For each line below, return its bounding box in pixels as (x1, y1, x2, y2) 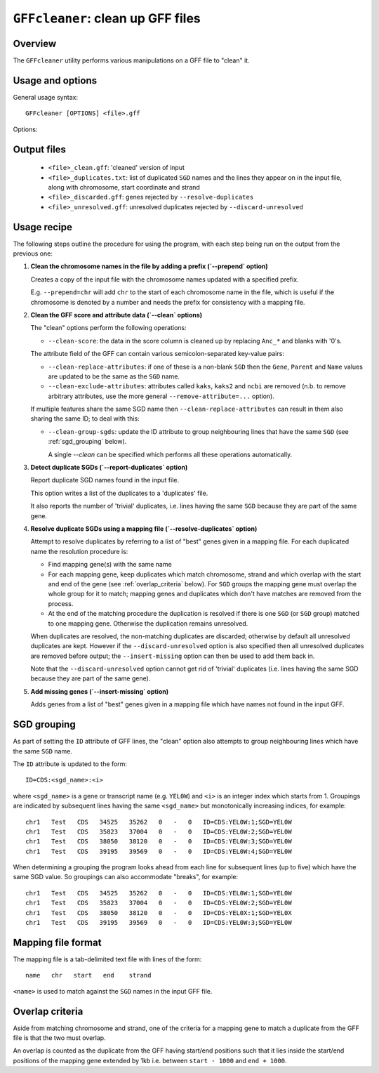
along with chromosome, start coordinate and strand (48, 183, 200, 191)
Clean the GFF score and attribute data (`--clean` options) (30, 310, 203, 319)
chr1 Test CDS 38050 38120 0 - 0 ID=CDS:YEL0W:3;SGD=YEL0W (25, 838, 292, 845)
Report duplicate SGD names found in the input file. (30, 476, 180, 485)
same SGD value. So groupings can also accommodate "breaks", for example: (13, 873, 239, 881)
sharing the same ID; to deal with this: (30, 414, 140, 423)
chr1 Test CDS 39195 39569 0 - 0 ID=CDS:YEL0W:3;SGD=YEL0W (25, 919, 292, 927)
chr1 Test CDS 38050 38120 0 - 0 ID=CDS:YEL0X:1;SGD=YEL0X (25, 909, 292, 916)
